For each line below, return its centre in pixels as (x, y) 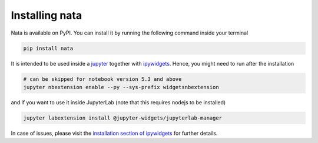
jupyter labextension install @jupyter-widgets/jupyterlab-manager (123, 118)
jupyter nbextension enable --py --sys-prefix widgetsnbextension (121, 87)
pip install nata (48, 48)
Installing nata (47, 15)
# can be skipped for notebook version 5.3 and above (102, 79)
